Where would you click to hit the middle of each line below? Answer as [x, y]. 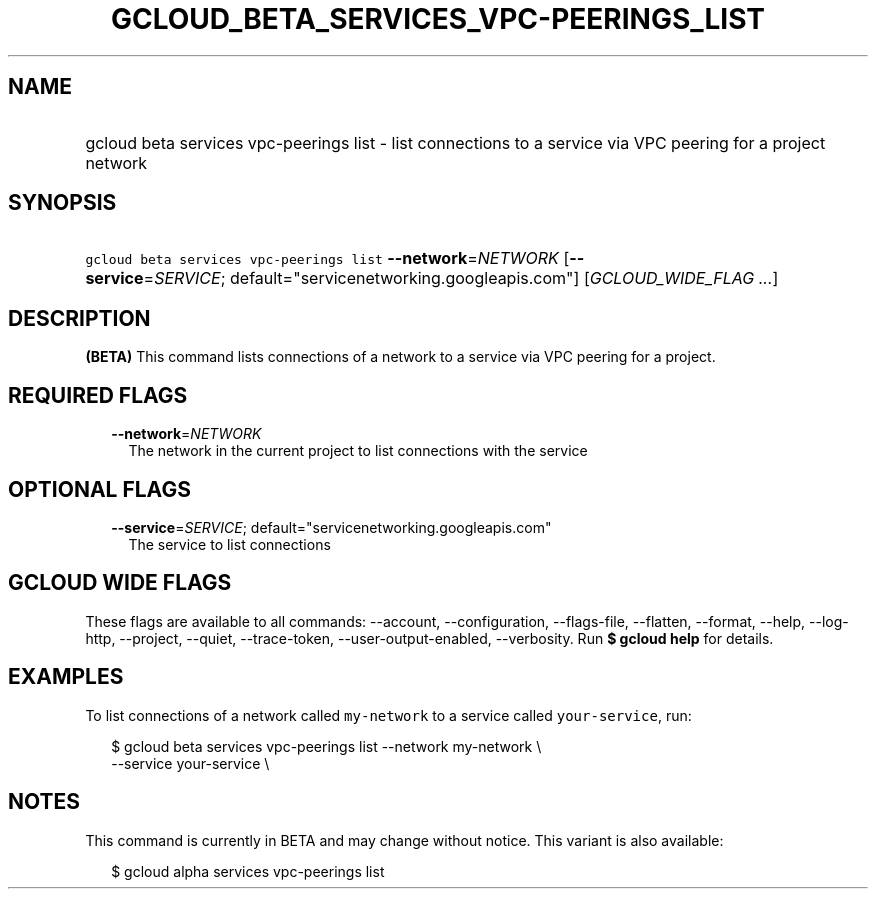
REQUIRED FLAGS [98, 395]
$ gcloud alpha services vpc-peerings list [248, 871]
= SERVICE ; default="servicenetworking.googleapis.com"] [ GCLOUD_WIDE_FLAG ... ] [461, 278]
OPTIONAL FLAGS [99, 489]
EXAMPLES [66, 677]
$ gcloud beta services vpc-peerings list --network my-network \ [326, 746]
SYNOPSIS [62, 203]
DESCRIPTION [79, 318]
